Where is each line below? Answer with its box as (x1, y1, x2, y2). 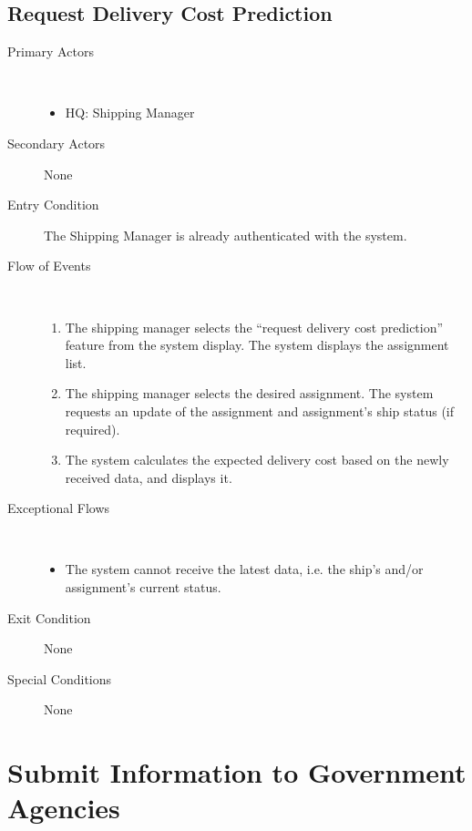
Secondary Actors (7, 133, 106, 152)
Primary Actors (7, 42, 94, 61)
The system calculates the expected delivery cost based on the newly (65, 450, 449, 469)
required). (65, 419, 120, 438)
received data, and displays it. (65, 467, 232, 487)
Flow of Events (7, 256, 91, 275)
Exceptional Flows (7, 498, 110, 518)
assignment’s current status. (65, 578, 221, 597)
